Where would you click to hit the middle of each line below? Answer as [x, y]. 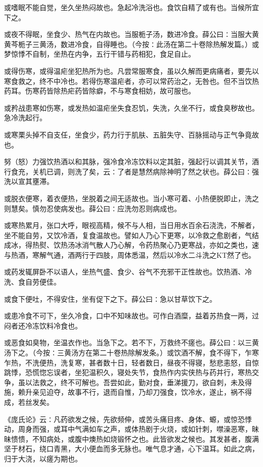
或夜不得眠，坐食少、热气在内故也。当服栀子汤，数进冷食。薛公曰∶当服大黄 [131, 34]
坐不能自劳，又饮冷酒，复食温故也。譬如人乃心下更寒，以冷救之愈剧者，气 [128, 235]
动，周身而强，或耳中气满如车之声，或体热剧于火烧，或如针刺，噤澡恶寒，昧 [131, 429]
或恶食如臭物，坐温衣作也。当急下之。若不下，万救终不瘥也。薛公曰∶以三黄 [131, 342]
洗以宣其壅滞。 [29, 181]
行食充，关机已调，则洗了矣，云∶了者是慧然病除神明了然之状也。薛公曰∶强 [131, 171]
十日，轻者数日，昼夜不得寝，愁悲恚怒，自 [181, 362]
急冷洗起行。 [25, 118]
